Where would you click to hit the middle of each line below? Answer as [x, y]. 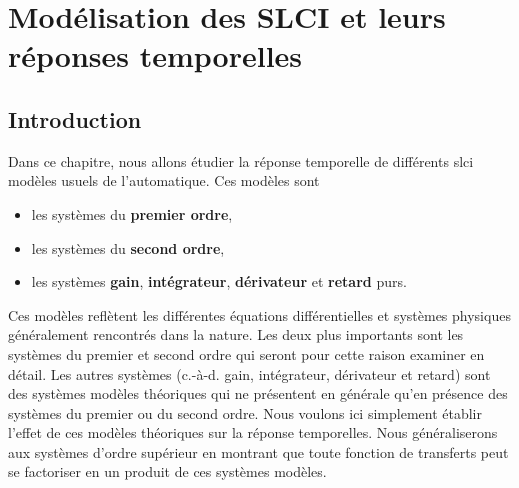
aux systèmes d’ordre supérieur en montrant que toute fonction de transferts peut [258, 451]
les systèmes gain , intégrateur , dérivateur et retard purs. [219, 281]
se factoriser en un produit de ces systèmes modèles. [167, 471]
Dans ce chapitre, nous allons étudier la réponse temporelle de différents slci [241, 160]
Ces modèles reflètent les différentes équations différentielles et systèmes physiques [259, 314]
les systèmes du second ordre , [128, 247]
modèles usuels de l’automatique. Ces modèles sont [164, 180]
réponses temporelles [155, 55]
